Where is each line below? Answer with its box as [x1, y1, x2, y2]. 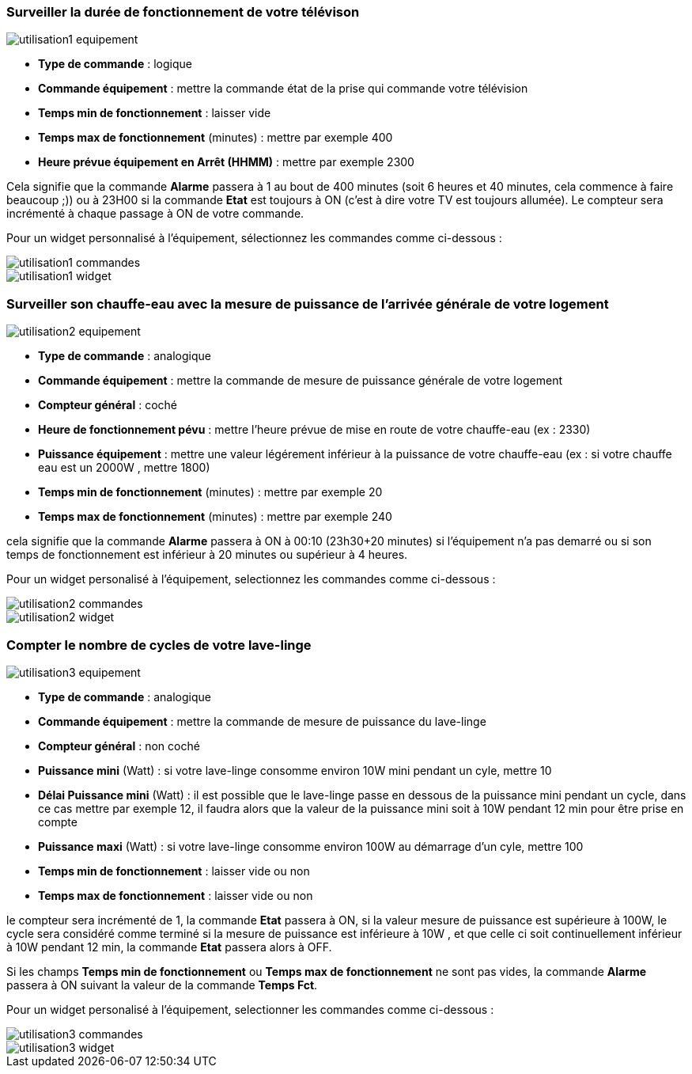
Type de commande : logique [38, 57, 192, 71]
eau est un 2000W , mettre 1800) [38, 461, 210, 475]
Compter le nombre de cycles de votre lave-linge [6, 636, 312, 653]
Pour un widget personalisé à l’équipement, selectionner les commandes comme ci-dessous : [6, 1002, 494, 1016]
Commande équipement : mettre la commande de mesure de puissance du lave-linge [38, 714, 486, 728]
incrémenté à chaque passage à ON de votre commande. [6, 207, 304, 221]
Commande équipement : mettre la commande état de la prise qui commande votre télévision [38, 82, 528, 96]
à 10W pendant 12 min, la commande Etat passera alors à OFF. [6, 939, 332, 954]
